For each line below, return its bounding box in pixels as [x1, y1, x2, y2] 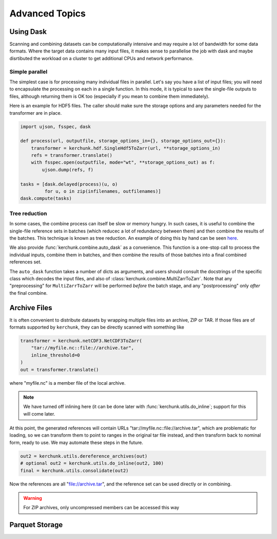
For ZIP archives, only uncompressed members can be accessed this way [23, 505, 180, 511]
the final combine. [9, 290, 48, 296]
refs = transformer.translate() [31, 152, 113, 158]
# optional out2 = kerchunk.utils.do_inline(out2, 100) [20, 460, 164, 466]
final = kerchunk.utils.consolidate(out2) [20, 468, 129, 473]
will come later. [23, 410, 55, 417]
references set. [9, 259, 42, 265]
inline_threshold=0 [31, 352, 81, 358]
